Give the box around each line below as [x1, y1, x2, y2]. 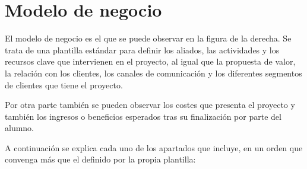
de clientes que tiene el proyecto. [5, 78, 123, 91]
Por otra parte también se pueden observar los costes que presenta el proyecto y [5, 98, 295, 111]
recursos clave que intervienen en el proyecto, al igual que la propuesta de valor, [5, 55, 296, 68]
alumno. [5, 122, 34, 134]
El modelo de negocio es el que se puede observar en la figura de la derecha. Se [5, 32, 292, 44]
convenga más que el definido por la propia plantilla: [5, 153, 196, 165]
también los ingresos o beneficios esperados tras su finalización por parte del [5, 110, 281, 122]
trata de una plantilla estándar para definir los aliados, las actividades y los [5, 43, 280, 56]
